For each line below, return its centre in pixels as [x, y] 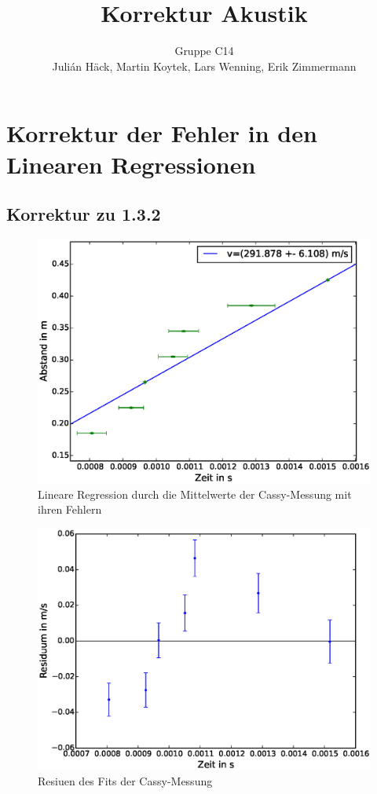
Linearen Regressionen [131, 164]
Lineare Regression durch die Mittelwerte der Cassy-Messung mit [195, 494]
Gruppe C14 [204, 51]
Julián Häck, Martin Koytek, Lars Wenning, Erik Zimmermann [204, 66]
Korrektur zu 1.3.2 [84, 214]
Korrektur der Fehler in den [162, 133]
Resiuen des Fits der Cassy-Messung [125, 781]
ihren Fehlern [70, 509]
